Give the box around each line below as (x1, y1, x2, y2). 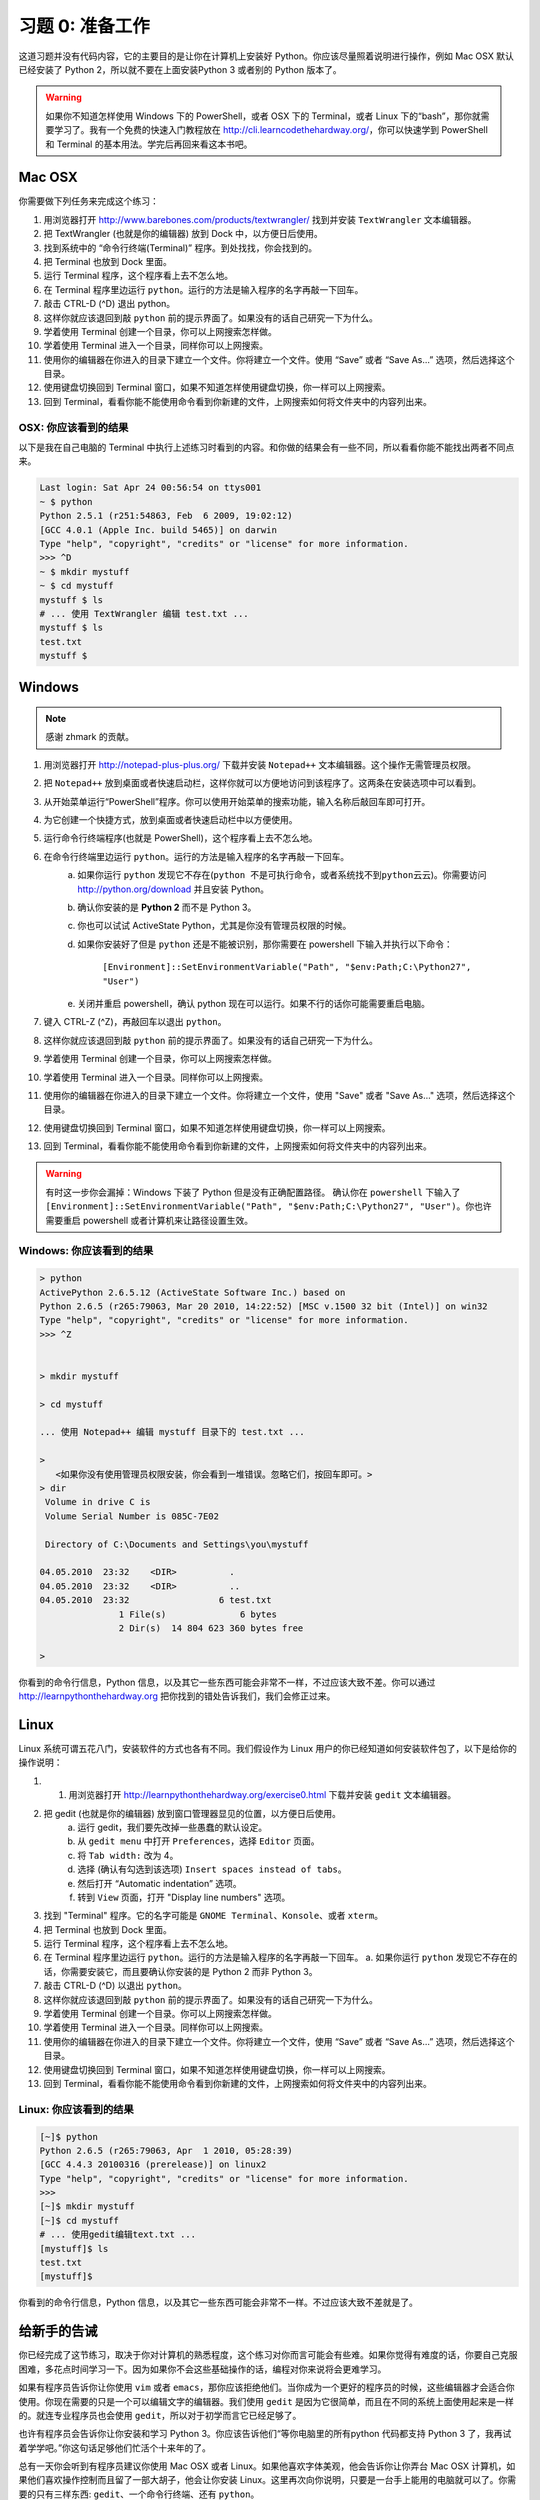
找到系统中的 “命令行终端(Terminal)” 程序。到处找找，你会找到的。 (43, 241, 318, 254)
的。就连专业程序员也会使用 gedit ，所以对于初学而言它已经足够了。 (18, 2409, 302, 2421)
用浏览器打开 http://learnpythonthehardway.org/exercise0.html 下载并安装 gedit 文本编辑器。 (68, 1789, 457, 1801)
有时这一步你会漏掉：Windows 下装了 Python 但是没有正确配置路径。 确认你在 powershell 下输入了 (45, 1186, 461, 1198)
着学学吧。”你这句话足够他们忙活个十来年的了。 (18, 2441, 212, 2454)
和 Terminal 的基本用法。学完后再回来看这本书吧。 (45, 138, 253, 150)
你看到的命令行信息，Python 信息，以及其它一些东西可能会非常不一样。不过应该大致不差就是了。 (18, 2296, 419, 2309)
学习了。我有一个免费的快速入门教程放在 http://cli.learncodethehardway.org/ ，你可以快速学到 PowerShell (53, 124, 489, 136)
